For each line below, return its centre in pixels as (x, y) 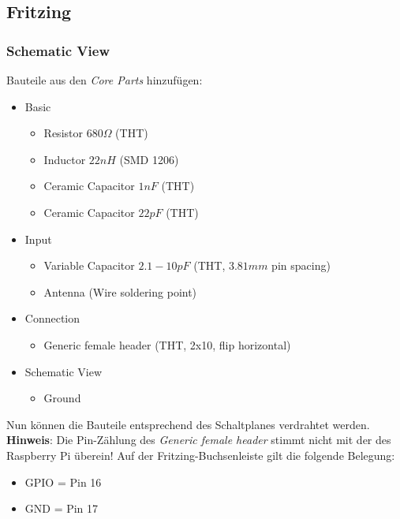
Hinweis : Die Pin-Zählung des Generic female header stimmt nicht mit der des (199, 440)
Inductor (65, 159)
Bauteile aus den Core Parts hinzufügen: (105, 80)
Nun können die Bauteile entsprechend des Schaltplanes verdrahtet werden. (188, 424)
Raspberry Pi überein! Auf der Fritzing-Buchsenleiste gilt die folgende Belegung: (201, 455)
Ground (62, 398)
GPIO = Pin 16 (63, 482)
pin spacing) (301, 265)
